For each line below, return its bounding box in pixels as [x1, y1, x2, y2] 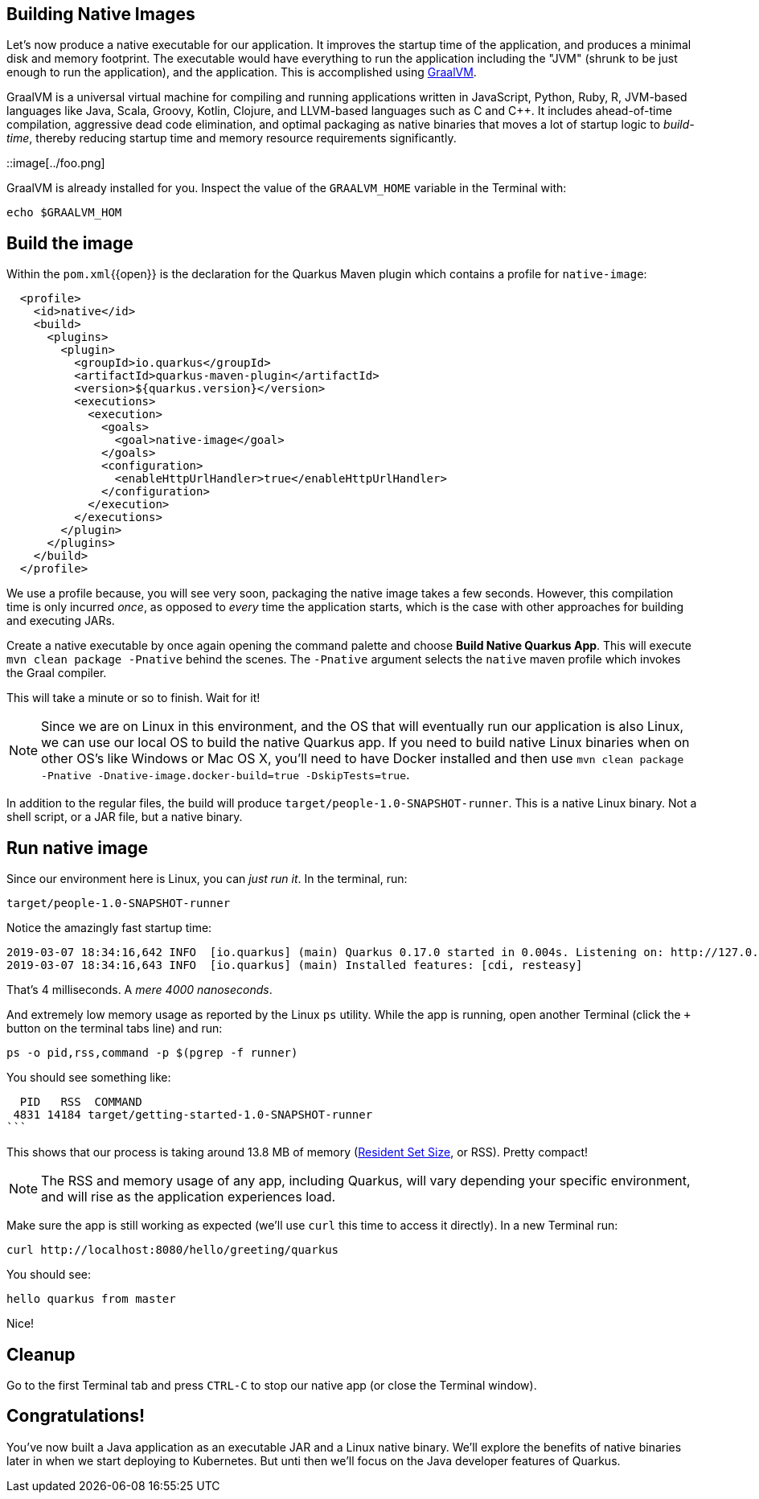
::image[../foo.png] [6, 156, 105, 170]
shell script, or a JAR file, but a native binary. [6, 810, 243, 824]
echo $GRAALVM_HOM [6, 206, 122, 220]
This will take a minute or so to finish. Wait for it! [6, 691, 261, 705]
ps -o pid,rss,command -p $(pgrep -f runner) [6, 1046, 298, 1060]
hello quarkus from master [6, 1292, 176, 1306]
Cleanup [6, 1344, 76, 1365]
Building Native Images [6, 4, 195, 24]
